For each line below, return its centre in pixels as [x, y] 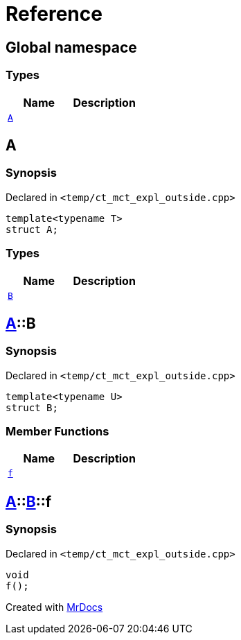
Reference [54, 14]
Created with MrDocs [54, 607]
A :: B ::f [29, 501]
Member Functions [57, 432]
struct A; [32, 229]
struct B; [32, 407]
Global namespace [71, 47]
